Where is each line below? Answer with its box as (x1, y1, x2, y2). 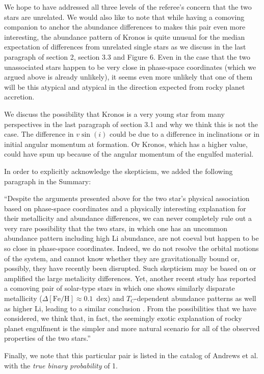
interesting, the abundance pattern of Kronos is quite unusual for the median (4, 31, 245, 42)
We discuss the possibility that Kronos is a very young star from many (4, 108, 225, 119)
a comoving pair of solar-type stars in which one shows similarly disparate (4, 283, 235, 293)
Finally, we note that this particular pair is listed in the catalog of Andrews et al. (4, 350, 258, 360)
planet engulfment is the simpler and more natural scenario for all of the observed (4, 322, 260, 333)
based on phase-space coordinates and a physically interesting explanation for (4, 203, 246, 213)
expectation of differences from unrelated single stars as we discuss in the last (4, 41, 246, 52)
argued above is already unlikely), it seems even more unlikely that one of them (4, 71, 253, 82)
